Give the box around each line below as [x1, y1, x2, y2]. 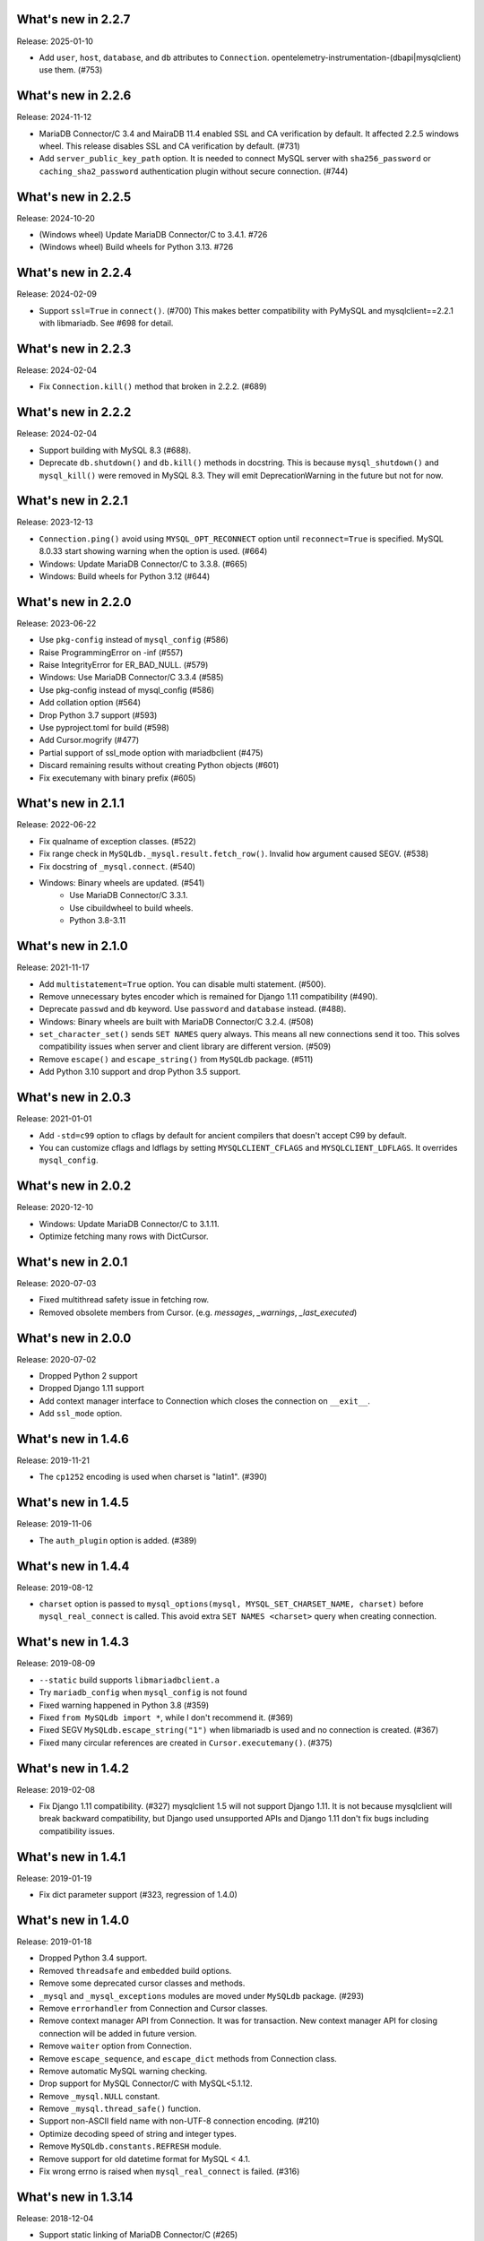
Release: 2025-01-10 [16, 36, 94, 47]
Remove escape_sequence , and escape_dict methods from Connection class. [39, 2053, 338, 2064]
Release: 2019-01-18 [16, 1936, 92, 1947]
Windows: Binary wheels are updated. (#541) [39, 878, 205, 888]
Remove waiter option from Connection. [39, 2040, 192, 2052]
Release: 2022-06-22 [16, 819, 97, 830]
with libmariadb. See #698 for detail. [39, 318, 174, 329]
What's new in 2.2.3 [16, 341, 132, 356]
